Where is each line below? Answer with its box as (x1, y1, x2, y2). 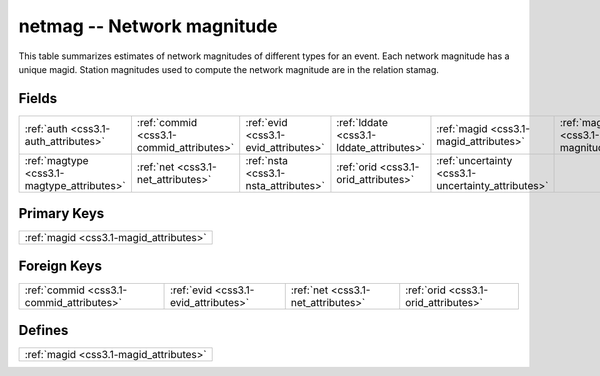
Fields (18, 90, 58, 107)
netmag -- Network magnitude (18, 15, 279, 37)
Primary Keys (18, 205, 105, 222)
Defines (18, 322, 69, 339)
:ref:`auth (24, 121, 69, 135)
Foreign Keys (18, 257, 102, 274)
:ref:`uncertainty (436, 153, 513, 167)
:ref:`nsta (245, 153, 289, 167)
